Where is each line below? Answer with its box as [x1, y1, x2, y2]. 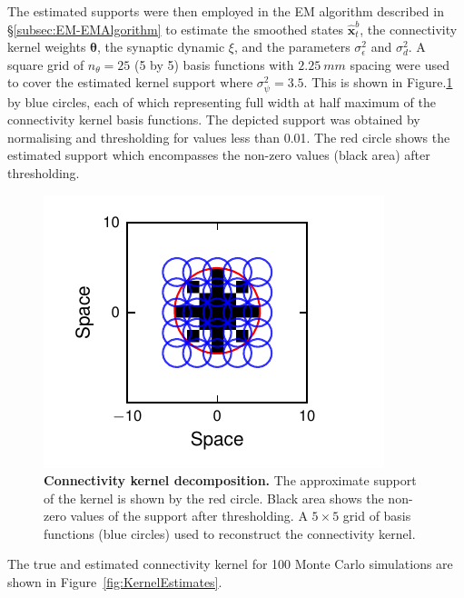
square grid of [7, 55, 84, 74]
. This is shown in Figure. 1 [303, 73, 453, 92]
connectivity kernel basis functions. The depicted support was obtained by [7, 110, 420, 129]
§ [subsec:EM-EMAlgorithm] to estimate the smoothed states [7, 19, 344, 38]
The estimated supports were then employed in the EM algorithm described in [7, 2, 444, 20]
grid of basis [342, 506, 411, 525]
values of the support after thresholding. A [70, 506, 308, 525]
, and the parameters [233, 37, 350, 56]
